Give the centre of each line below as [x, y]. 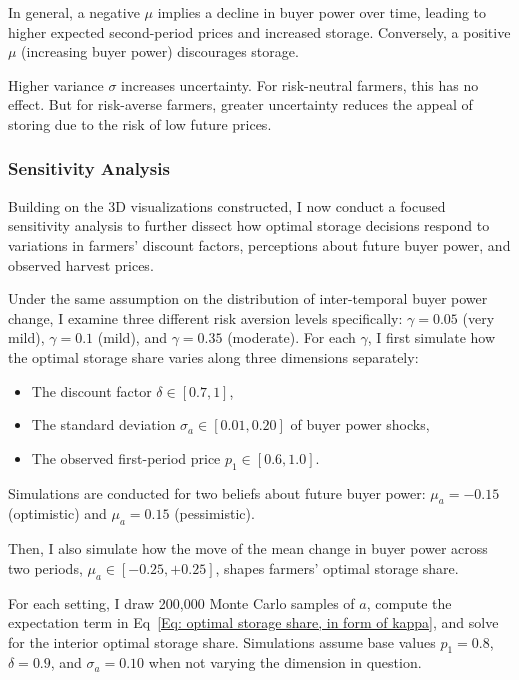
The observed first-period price [126, 457]
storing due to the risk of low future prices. [140, 123]
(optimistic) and [57, 513]
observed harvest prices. [81, 264]
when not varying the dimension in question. [285, 662]
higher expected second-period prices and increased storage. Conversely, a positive [259, 31]
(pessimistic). [214, 513]
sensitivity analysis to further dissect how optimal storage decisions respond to [249, 225]
